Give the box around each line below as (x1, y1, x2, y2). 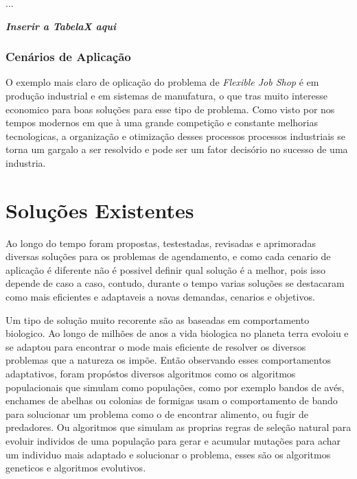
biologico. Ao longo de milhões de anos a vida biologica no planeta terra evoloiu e (5, 326, 349, 340)
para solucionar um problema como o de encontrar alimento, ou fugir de (5, 406, 308, 421)
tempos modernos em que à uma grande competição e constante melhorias (5, 115, 318, 130)
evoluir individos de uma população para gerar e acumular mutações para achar (5, 434, 341, 447)
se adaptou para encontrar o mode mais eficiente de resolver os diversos (5, 339, 306, 353)
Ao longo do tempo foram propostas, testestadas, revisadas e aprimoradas (5, 235, 316, 250)
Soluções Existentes (5, 196, 194, 224)
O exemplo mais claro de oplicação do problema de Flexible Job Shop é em (5, 75, 319, 89)
